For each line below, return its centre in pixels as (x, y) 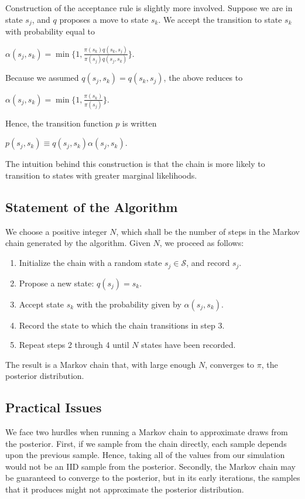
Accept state (42, 304)
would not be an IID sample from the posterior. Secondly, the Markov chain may (150, 466)
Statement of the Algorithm (92, 207)
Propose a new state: (56, 283)
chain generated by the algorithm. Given (78, 243)
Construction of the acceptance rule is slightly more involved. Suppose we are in (149, 8)
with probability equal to (50, 31)
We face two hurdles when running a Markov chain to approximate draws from (147, 432)
